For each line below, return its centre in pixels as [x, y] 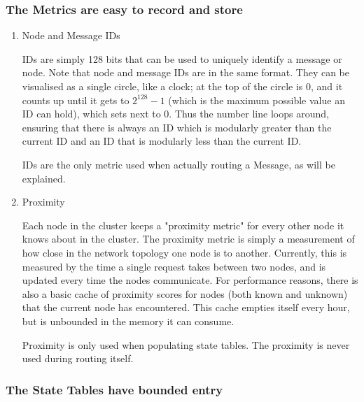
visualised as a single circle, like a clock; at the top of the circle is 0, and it [182, 86]
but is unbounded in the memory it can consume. [128, 321]
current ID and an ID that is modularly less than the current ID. [162, 141]
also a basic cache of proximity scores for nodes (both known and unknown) [185, 293]
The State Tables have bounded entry [114, 389]
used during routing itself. [78, 358]
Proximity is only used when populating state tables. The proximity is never [186, 344]
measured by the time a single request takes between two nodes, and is [174, 266]
